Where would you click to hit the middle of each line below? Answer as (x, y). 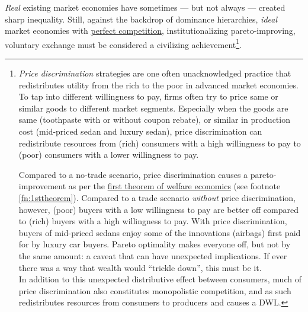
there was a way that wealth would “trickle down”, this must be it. (140, 267)
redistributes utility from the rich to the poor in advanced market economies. (158, 85)
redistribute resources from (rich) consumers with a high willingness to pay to (160, 143)
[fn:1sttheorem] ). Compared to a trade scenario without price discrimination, (157, 197)
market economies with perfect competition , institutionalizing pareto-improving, (150, 31)
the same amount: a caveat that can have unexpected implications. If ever (153, 255)
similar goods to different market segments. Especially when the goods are (153, 108)
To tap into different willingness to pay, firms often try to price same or (148, 96)
